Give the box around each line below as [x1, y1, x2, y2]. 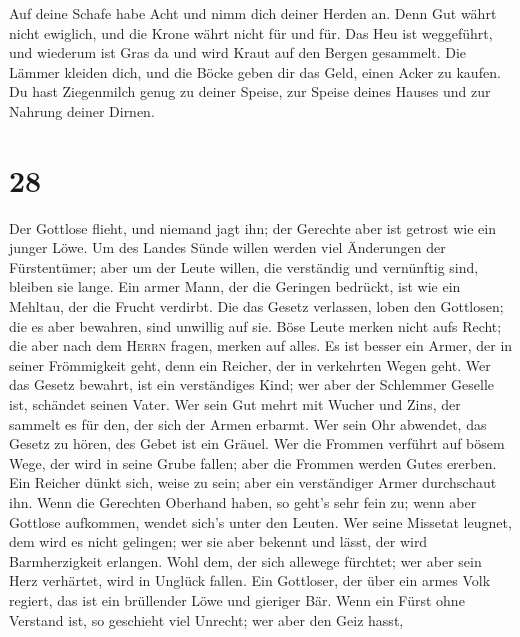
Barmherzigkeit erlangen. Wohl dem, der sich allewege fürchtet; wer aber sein [9, 550, 482, 571]
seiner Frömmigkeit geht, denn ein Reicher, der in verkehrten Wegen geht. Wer [9, 354, 491, 375]
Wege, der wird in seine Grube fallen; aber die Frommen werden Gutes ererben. [9, 452, 497, 473]
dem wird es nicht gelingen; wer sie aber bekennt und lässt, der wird [9, 531, 428, 552]
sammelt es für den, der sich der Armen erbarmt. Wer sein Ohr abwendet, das [9, 413, 487, 434]
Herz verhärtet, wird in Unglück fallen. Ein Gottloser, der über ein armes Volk [9, 570, 491, 591]
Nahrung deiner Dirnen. [9, 100, 155, 121]
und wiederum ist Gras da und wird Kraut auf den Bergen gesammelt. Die [9, 42, 467, 63]
